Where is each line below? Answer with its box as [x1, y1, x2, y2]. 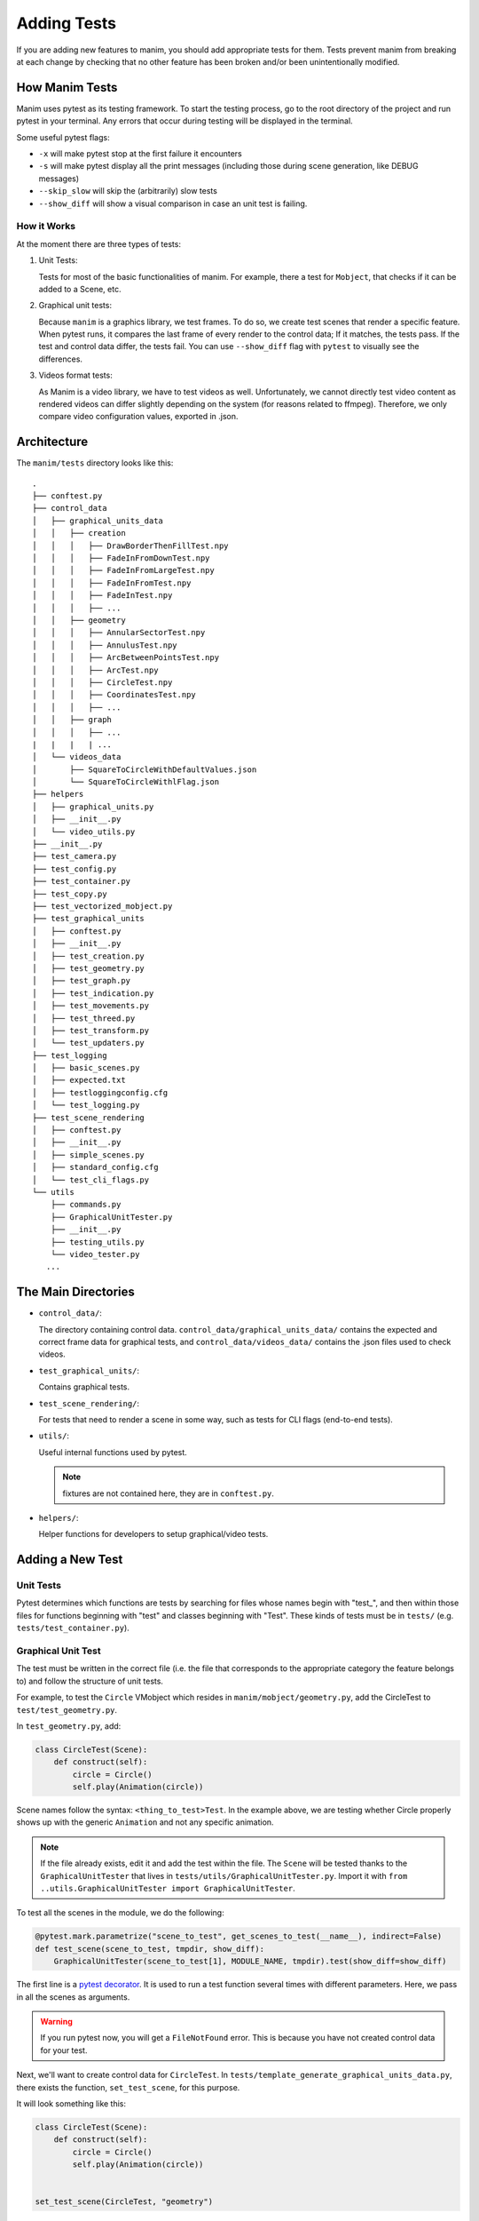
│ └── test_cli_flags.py [32, 1174, 150, 1185]
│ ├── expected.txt [32, 1075, 126, 1086]
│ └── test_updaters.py [32, 1038, 145, 1048]
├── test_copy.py [32, 888, 107, 899]
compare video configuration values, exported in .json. [38, 411, 239, 422]
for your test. [40, 2044, 88, 2056]
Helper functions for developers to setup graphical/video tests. [38, 1529, 269, 1540]
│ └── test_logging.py [32, 1100, 140, 1110]
